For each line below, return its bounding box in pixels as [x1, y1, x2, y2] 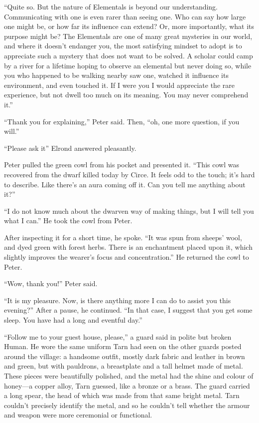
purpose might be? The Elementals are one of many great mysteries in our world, [4, 30, 253, 41]
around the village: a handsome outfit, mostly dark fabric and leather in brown [4, 351, 245, 361]
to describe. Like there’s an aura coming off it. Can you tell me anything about [4, 179, 246, 189]
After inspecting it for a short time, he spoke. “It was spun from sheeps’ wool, [4, 232, 242, 242]
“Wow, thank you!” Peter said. [4, 278, 98, 289]
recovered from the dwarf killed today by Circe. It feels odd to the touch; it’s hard [4, 169, 255, 179]
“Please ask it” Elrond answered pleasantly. [4, 142, 136, 153]
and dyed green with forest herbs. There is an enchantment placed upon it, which [4, 242, 253, 252]
